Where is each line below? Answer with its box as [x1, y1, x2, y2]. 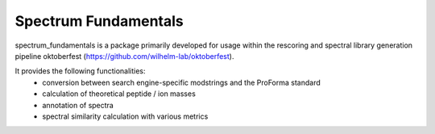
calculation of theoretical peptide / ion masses [42, 89, 197, 98]
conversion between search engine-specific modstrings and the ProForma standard [42, 77, 321, 87]
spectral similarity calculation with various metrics [42, 111, 209, 121]
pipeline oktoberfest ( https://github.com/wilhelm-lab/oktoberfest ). [14, 51, 234, 61]
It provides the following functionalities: [14, 66, 146, 76]
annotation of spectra [42, 100, 114, 110]
